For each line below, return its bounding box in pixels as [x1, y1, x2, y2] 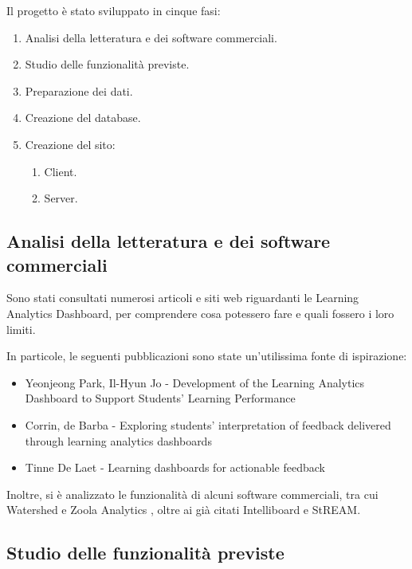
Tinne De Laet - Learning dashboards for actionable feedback [25, 459, 325, 476]
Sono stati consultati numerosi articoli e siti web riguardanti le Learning [6, 289, 359, 306]
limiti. [6, 320, 36, 337]
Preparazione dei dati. [25, 82, 133, 99]
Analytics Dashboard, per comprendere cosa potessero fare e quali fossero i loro [6, 304, 394, 321]
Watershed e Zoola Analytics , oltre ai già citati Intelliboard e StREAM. [6, 501, 361, 518]
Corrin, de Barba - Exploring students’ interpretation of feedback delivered [25, 416, 391, 433]
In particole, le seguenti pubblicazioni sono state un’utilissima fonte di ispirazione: [6, 347, 407, 364]
